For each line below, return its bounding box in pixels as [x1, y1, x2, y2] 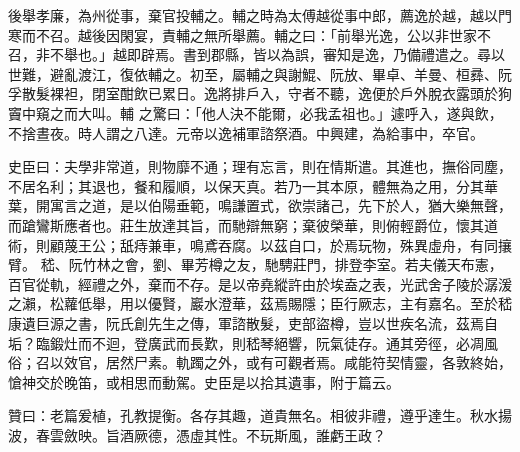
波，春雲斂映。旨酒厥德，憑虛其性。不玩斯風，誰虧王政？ [8, 424, 386, 445]
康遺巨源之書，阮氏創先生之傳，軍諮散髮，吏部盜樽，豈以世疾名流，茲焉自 [8, 312, 498, 333]
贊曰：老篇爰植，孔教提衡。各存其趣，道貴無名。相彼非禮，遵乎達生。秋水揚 [8, 405, 512, 426]
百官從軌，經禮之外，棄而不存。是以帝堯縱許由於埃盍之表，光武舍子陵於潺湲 [8, 273, 512, 294]
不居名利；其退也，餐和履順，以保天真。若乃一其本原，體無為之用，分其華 [8, 175, 498, 196]
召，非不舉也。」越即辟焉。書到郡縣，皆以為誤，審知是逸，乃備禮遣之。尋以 [8, 44, 505, 65]
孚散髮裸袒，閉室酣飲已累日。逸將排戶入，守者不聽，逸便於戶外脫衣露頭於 [8, 83, 498, 104]
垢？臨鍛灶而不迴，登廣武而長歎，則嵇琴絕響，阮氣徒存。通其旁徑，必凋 [8, 332, 484, 353]
